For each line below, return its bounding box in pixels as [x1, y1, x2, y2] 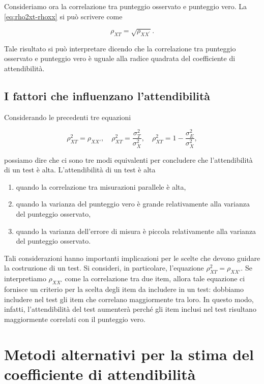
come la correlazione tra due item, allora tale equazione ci [65, 273, 245, 284]
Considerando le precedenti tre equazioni [4, 111, 131, 122]
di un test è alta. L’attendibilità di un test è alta [4, 164, 156, 175]
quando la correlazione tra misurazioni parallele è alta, [16, 181, 186, 192]
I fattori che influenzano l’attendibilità [4, 87, 211, 103]
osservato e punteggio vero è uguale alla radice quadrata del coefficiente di [4, 53, 236, 64]
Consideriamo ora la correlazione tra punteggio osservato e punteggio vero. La [4, 1, 247, 11]
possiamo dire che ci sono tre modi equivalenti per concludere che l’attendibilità [4, 154, 253, 165]
